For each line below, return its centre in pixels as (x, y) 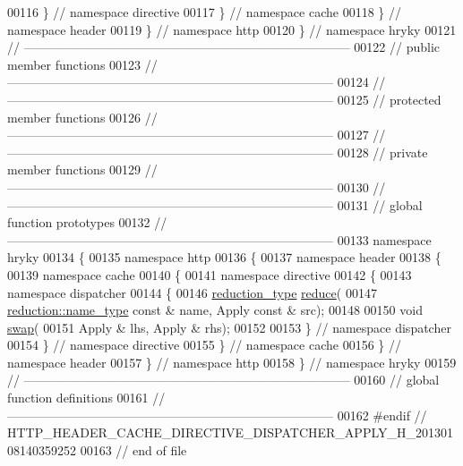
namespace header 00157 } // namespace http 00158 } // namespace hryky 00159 (232, 362)
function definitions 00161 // (86, 398)
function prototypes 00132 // (87, 222)
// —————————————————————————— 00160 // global (223, 380)
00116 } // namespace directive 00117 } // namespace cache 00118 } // (204, 12)
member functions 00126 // (82, 117)
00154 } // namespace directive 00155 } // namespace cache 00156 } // (204, 345)
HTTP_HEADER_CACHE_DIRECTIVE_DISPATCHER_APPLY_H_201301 (231, 432)
